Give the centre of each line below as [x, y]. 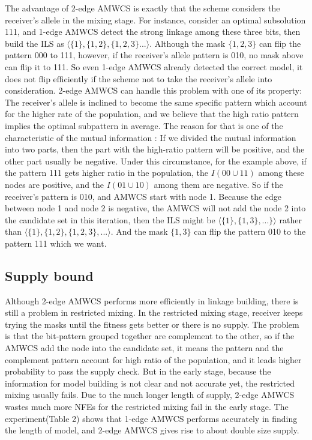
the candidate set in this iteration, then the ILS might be [110, 219]
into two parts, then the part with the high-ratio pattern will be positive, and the [155, 149]
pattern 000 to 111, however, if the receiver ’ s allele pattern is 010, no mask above [154, 55]
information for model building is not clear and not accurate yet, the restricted [150, 383]
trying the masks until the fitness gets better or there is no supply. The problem [152, 324]
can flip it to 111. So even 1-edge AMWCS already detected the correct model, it [154, 66]
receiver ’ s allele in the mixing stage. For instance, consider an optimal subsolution [155, 20]
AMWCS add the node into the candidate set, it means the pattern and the [144, 348]
